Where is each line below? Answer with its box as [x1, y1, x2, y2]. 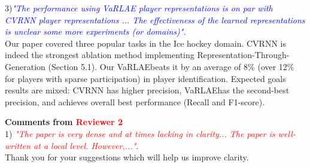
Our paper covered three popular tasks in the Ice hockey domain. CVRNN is [5, 37, 286, 49]
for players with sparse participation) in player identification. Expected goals [5, 72, 286, 84]
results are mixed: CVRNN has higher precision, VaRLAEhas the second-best [5, 84, 290, 96]
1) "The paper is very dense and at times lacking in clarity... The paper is [5, 127, 275, 139]
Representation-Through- [197, 48, 290, 61]
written [5, 139, 31, 151]
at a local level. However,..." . [34, 139, 139, 151]
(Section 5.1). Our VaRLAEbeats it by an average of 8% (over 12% [48, 60, 294, 72]
